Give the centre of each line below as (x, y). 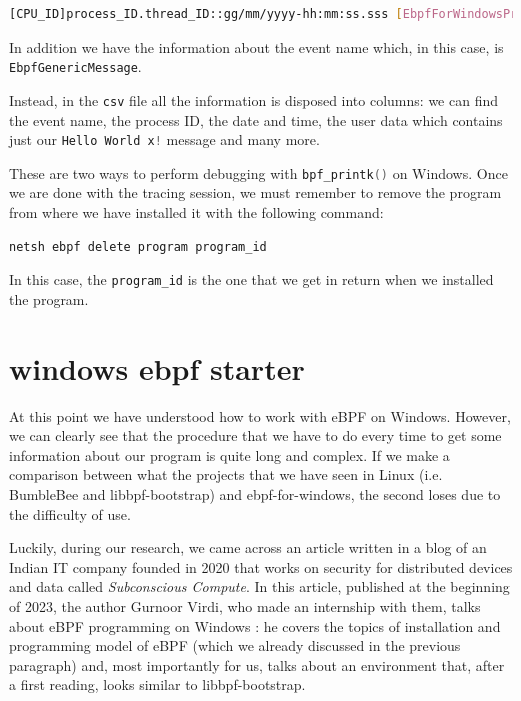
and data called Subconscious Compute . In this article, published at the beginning (259, 586)
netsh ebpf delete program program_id (138, 246)
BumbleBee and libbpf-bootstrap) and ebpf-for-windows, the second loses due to (255, 493)
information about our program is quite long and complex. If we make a (229, 454)
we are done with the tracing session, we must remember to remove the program (255, 192)
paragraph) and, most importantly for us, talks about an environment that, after (257, 664)
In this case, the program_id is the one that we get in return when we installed (251, 279)
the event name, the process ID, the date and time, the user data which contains (256, 119)
